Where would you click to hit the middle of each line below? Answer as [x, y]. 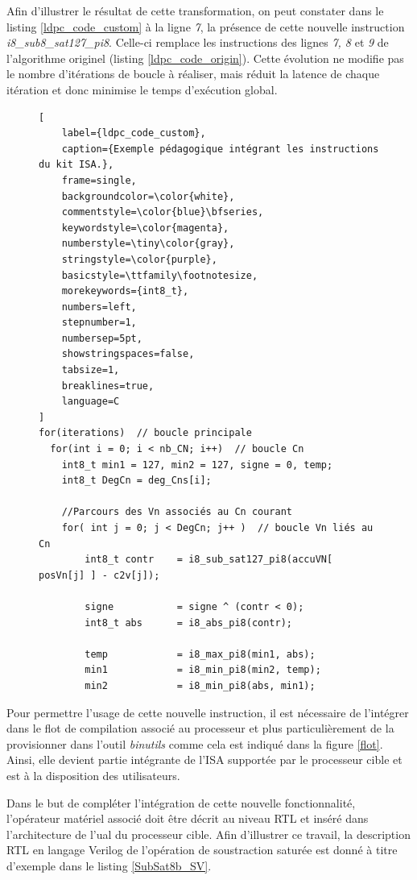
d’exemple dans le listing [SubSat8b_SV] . [109, 865]
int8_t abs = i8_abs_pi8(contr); [188, 623]
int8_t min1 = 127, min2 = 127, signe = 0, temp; [197, 465]
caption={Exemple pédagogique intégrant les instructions [220, 149]
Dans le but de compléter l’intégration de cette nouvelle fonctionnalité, [181, 802]
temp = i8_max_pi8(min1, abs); [200, 654]
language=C [91, 402]
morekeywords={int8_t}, [125, 291]
